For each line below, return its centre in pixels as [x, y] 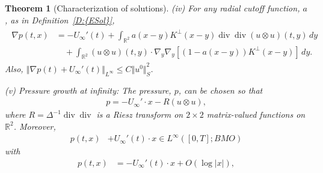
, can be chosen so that [220, 90]
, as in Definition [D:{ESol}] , [60, 20]
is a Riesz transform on [140, 114]
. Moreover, [35, 126]
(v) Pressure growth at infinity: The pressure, [88, 90]
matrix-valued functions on [256, 114]
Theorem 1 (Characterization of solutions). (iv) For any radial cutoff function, [152, 8]
